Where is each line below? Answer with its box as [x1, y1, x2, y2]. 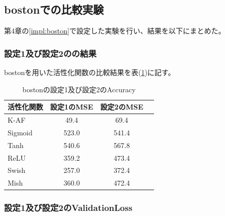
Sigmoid [8, 127, 33, 137]
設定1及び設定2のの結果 [4, 47, 97, 59]
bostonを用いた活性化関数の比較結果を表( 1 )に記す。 [4, 67, 175, 78]
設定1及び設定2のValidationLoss [4, 201, 133, 214]
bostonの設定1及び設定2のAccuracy [22, 84, 136, 94]
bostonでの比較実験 [4, 2, 104, 17]
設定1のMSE [50, 101, 93, 112]
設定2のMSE [100, 101, 143, 112]
